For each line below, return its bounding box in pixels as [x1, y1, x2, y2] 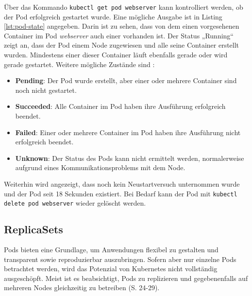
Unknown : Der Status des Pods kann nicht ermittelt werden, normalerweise [15, 153, 244, 163]
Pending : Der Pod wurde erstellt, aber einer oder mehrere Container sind [15, 75, 237, 86]
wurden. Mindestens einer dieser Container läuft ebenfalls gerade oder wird [4, 50, 228, 60]
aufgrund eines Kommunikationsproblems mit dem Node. [15, 162, 185, 173]
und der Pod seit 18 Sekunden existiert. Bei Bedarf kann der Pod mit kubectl [4, 188, 237, 198]
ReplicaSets [4, 222, 63, 237]
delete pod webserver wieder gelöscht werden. [4, 198, 146, 208]
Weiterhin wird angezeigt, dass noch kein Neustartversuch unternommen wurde [4, 178, 240, 189]
